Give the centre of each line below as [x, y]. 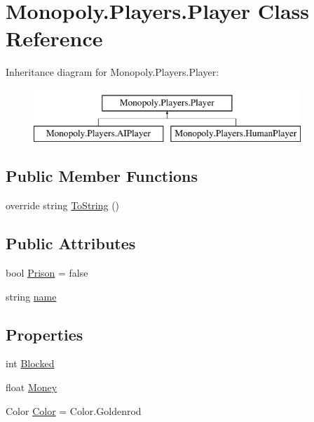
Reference [54, 38]
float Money [32, 387]
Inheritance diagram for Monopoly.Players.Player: [112, 72]
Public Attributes [71, 243]
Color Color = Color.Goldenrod [74, 410]
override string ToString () [63, 205]
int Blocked [30, 363]
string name [31, 296]
